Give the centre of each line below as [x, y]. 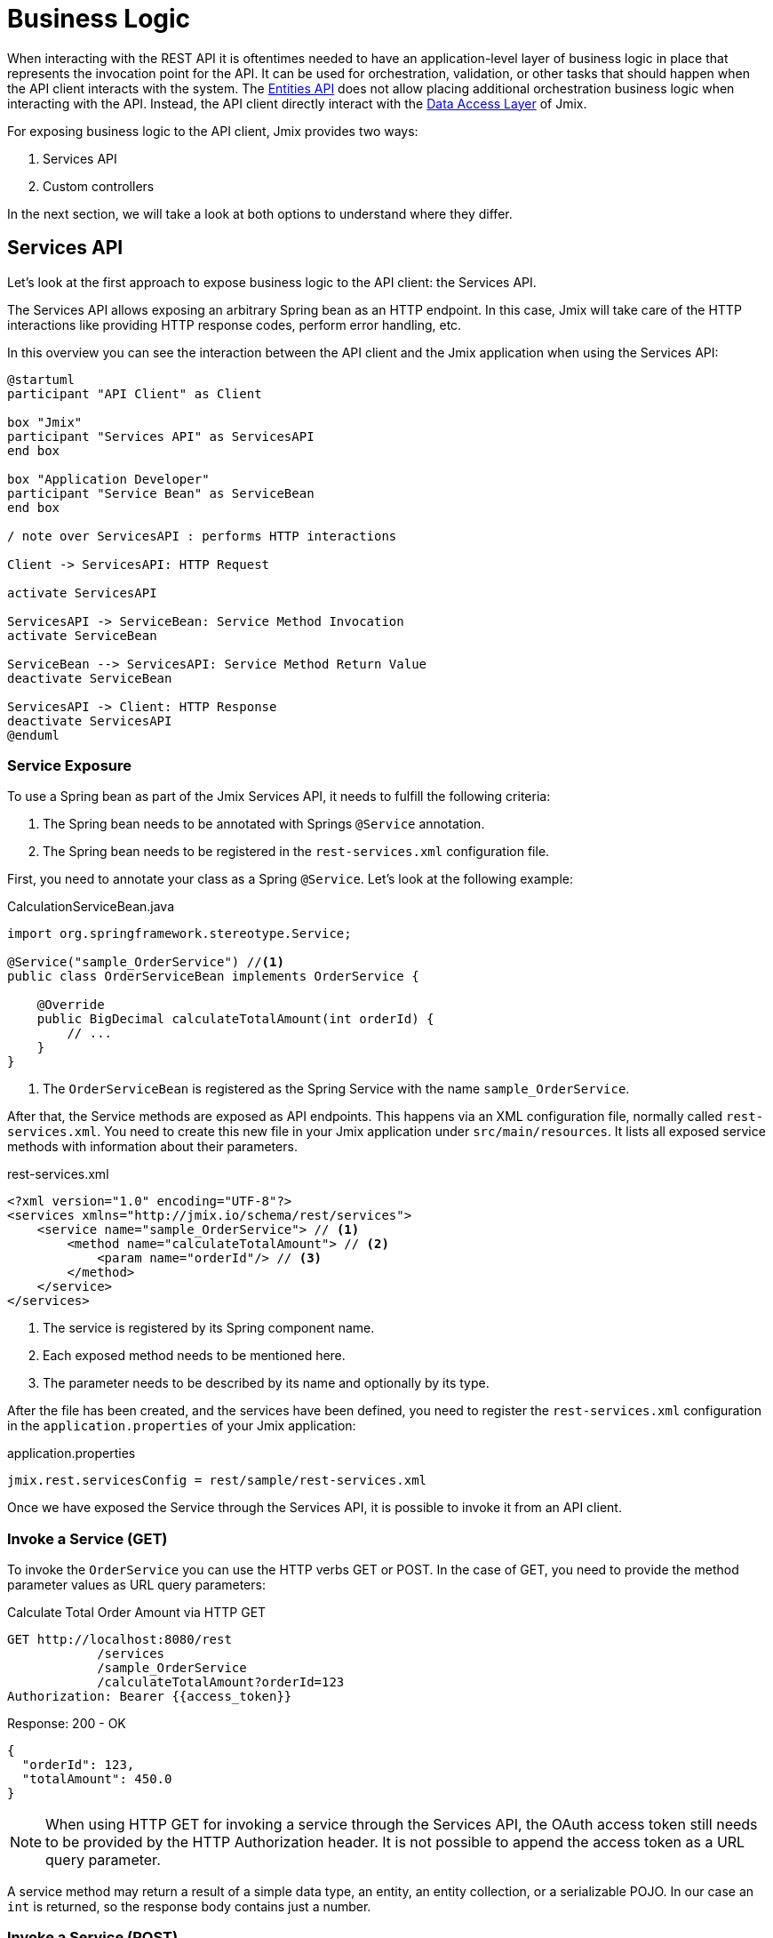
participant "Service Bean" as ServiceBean [161, 493]
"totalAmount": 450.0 [97, 1779]
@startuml [41, 379]
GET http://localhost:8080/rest [120, 1640]
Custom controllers [99, 186]
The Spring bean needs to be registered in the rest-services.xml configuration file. [296, 852]
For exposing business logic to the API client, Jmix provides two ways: [213, 131]
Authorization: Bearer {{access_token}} [150, 1697]
